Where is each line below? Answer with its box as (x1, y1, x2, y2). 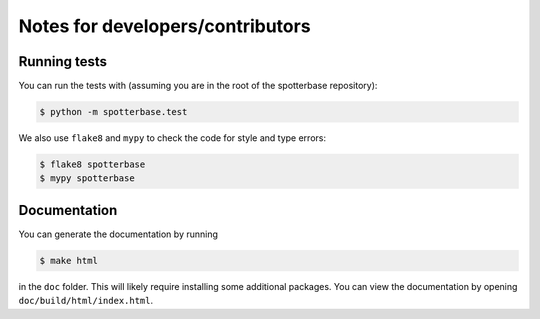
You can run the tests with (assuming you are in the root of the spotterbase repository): (18, 80, 378, 92)
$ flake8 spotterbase (39, 159, 146, 170)
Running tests (18, 53, 108, 70)
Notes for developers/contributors (18, 15, 311, 37)
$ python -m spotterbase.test (39, 106, 188, 118)
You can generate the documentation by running (18, 228, 219, 240)
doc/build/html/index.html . (18, 295, 154, 307)
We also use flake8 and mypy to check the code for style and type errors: (18, 132, 327, 144)
